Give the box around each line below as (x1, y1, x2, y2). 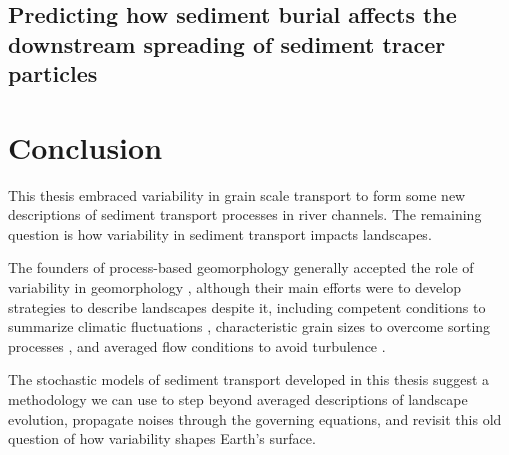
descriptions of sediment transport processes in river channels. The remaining (8, 204, 482, 225)
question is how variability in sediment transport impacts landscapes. (8, 223, 432, 244)
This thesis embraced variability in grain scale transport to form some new (8, 184, 466, 205)
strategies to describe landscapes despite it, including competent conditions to (8, 296, 486, 317)
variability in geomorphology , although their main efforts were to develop (8, 277, 461, 298)
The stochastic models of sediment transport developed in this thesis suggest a (8, 369, 490, 390)
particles (8, 58, 98, 89)
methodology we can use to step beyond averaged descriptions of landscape (8, 389, 468, 410)
